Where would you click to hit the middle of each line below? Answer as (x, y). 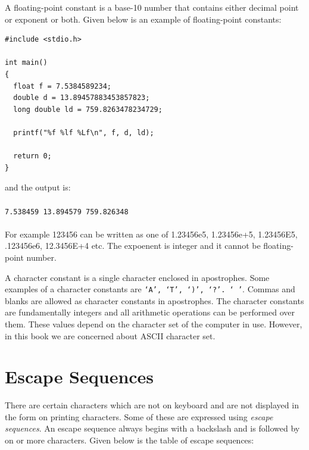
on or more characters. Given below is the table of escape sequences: (129, 440)
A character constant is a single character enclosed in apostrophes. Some (137, 277)
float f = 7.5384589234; (62, 86)
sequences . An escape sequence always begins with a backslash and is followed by (152, 428)
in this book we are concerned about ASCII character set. (110, 335)
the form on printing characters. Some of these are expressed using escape (139, 416)
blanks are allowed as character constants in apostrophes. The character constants (154, 300)
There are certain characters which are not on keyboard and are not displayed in (152, 405)
